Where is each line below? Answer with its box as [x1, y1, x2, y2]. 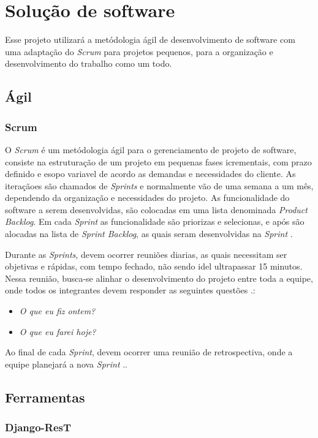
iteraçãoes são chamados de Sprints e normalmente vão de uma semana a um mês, [5, 179, 314, 192]
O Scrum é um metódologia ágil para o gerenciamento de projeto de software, [5, 143, 297, 156]
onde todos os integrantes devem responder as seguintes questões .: [5, 284, 256, 296]
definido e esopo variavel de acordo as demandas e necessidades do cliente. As [5, 167, 296, 180]
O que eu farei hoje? [19, 325, 96, 338]
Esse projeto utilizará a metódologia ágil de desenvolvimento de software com [5, 33, 295, 46]
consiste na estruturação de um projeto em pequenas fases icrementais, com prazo [5, 155, 312, 168]
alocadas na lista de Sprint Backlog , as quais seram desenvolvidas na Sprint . [5, 227, 293, 240]
